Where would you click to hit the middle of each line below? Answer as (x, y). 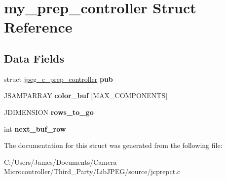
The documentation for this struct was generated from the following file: (113, 145)
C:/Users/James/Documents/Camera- (62, 162)
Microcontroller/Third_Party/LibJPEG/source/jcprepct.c (92, 171)
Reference (38, 27)
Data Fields (34, 58)
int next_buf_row (35, 128)
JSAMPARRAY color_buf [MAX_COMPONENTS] (86, 95)
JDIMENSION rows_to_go (49, 112)
